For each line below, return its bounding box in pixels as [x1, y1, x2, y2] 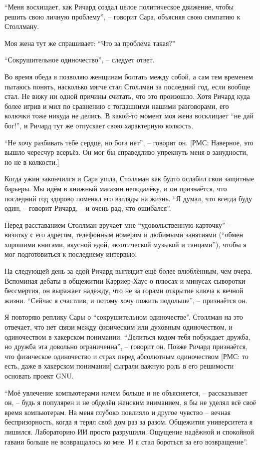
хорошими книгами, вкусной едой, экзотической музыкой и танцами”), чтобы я [4, 239, 247, 249]
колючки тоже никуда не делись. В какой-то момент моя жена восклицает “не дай [4, 110, 254, 121]
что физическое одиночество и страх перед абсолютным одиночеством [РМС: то [4, 351, 249, 361]
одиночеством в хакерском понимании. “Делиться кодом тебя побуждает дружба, [4, 331, 251, 342]
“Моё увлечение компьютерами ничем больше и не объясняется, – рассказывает [4, 387, 248, 398]
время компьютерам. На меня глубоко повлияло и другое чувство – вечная [4, 407, 231, 417]
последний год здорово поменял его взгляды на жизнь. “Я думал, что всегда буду [4, 193, 252, 203]
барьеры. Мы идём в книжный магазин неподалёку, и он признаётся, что [4, 183, 227, 193]
